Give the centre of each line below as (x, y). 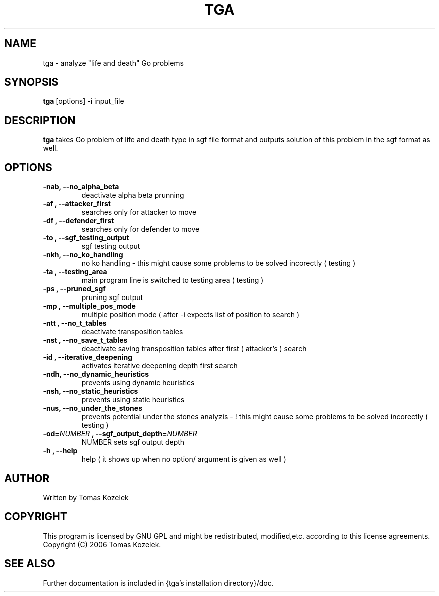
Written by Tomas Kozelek (86, 497)
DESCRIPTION (40, 120)
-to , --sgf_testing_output (86, 238)
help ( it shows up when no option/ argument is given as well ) (184, 459)
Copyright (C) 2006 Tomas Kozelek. (102, 544)
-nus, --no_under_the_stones (92, 408)
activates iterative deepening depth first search (159, 366)
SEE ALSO (30, 564)
